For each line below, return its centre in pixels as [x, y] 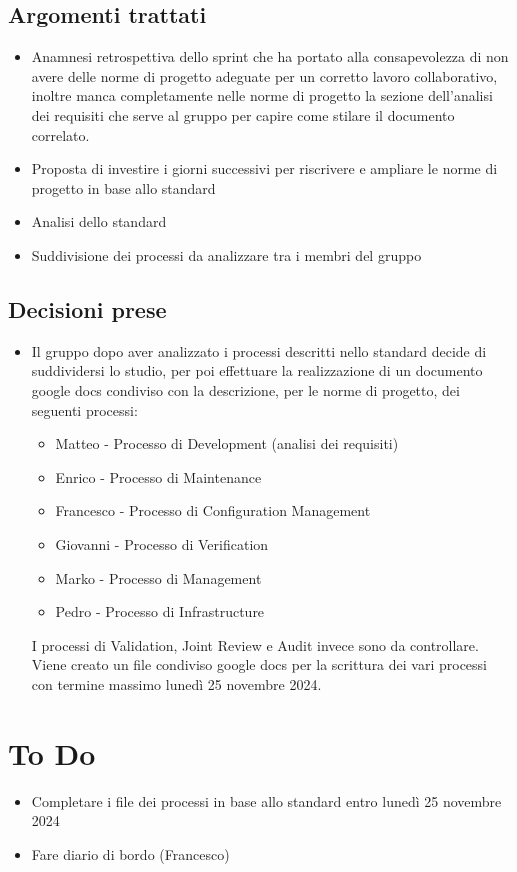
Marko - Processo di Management [158, 577]
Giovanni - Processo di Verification [162, 543]
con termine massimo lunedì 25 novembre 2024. [176, 683]
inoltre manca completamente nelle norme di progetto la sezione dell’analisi [262, 95]
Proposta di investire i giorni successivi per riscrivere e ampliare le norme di [264, 168]
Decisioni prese [87, 308]
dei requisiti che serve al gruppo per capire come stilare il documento [243, 114]
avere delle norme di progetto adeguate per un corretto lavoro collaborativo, [264, 75]
